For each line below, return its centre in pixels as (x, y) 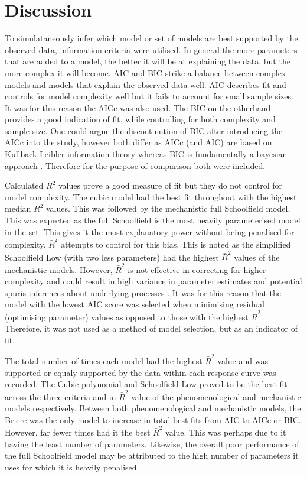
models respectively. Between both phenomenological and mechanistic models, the (153, 408)
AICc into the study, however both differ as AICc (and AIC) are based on (138, 142)
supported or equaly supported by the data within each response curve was (141, 372)
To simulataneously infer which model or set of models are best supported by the (151, 38)
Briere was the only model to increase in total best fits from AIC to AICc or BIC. (153, 419)
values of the (257, 257)
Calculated (24, 185)
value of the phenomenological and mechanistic (216, 396)
